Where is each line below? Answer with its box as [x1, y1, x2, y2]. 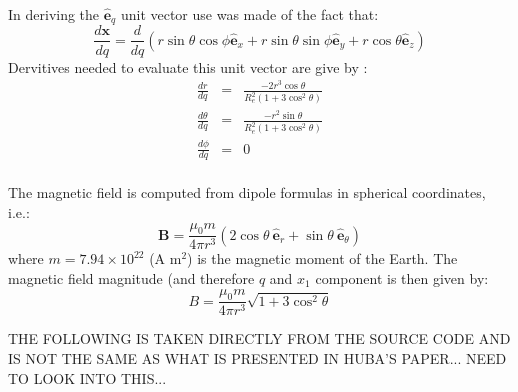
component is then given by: [315, 267, 489, 288]
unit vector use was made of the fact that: [120, 4, 379, 24]
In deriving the [8, 4, 100, 24]
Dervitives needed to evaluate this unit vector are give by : [8, 56, 368, 77]
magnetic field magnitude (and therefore [8, 267, 255, 288]
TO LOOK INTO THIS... [8, 367, 167, 388]
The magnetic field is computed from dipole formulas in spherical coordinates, [8, 182, 486, 203]
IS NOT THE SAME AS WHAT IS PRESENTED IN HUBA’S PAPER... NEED [8, 348, 507, 368]
